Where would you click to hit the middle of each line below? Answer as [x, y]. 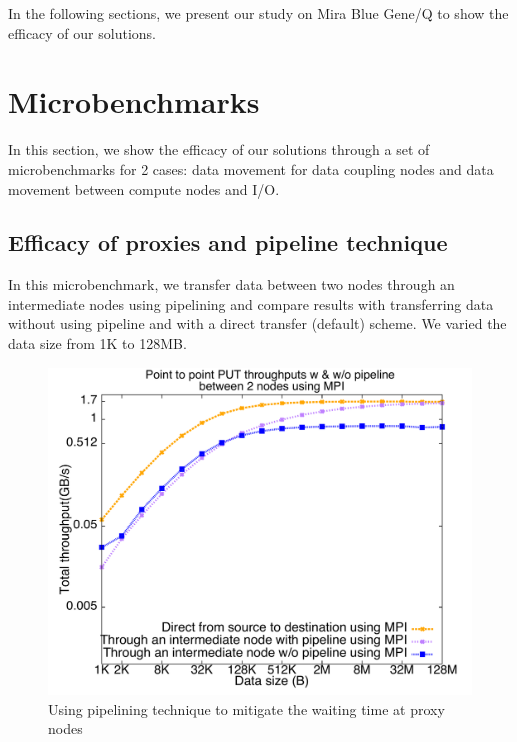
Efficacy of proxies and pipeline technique [228, 242]
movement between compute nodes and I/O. [144, 188]
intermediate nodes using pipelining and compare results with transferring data [251, 303]
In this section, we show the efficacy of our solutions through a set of [219, 149]
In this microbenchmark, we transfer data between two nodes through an [231, 284]
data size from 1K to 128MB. [97, 343]
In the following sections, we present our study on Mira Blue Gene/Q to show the [258, 13]
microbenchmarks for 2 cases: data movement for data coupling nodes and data [251, 168]
